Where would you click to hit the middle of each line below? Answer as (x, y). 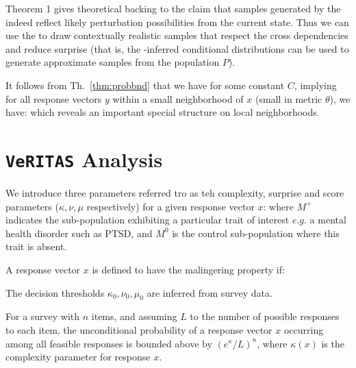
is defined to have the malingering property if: (188, 269)
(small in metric (289, 98)
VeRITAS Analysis (84, 159)
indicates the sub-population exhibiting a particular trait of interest (148, 220)
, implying (315, 85)
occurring (304, 329)
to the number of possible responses (265, 316)
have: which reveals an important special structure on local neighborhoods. (163, 112)
